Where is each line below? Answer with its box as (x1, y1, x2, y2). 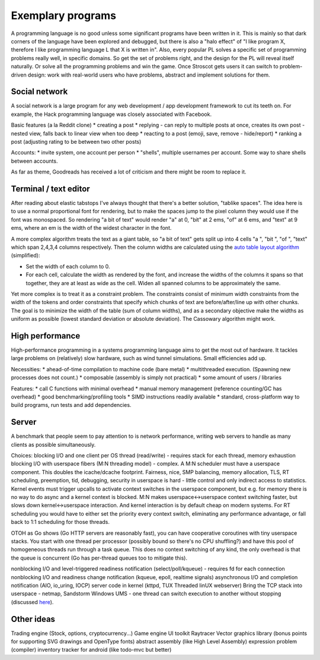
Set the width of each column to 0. (25, 263, 110, 270)
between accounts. (11, 157, 58, 165)
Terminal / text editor (11, 184, 90, 194)
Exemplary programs (11, 9, 117, 22)
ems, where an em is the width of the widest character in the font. (11, 225, 172, 232)
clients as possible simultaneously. (11, 441, 96, 448)
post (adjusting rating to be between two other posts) (11, 138, 142, 145)
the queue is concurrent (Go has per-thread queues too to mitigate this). (11, 554, 188, 561)
